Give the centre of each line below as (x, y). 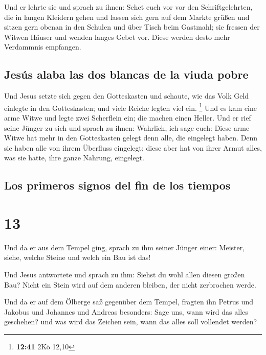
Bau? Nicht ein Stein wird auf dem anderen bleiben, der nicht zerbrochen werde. (130, 284)
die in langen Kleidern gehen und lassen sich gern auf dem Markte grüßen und (127, 17)
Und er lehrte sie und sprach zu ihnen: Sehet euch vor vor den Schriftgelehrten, (128, 7)
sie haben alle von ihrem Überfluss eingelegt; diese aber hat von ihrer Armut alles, (133, 147)
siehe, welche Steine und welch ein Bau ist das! (77, 257)
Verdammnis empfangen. (43, 47)
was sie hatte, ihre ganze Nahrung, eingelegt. (74, 158)
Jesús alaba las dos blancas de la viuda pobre (126, 74)
